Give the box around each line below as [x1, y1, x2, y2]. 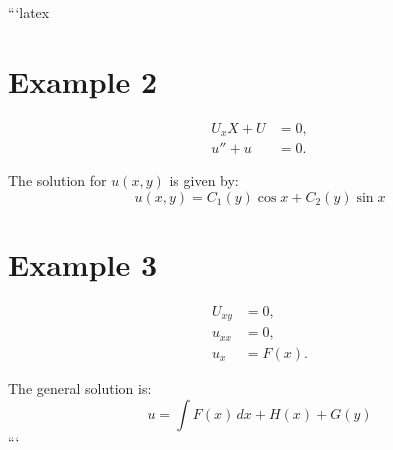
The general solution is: [8, 377, 152, 398]
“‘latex [8, 2, 50, 22]
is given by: [169, 170, 239, 191]
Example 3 [8, 244, 158, 285]
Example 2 [8, 60, 158, 101]
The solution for [8, 170, 107, 191]
